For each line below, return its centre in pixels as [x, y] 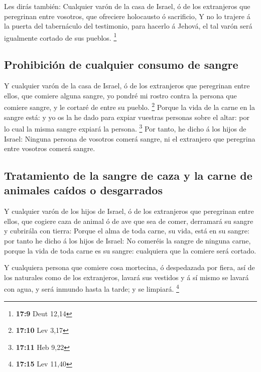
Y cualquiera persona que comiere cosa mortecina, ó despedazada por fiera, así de [129, 267]
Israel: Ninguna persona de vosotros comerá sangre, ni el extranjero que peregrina [130, 138]
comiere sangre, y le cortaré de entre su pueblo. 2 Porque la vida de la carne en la [129, 106]
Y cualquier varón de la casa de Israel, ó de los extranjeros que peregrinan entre [127, 86]
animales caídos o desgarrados [83, 190]
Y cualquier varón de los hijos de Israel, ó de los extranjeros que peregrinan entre [129, 211]
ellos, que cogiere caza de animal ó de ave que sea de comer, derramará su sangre [129, 221]
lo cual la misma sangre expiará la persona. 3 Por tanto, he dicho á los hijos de [125, 128]
